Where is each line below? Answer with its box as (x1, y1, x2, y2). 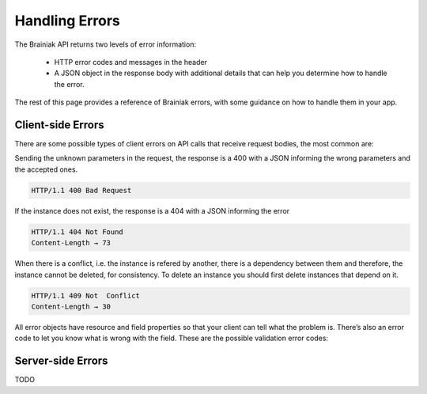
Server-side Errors (14, 354, 108, 368)
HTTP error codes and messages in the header (54, 57, 207, 66)
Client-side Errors (14, 118, 104, 131)
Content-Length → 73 (31, 238, 111, 248)
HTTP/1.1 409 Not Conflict (31, 291, 140, 300)
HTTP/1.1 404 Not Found (31, 227, 124, 237)
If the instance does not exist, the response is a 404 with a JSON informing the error (14, 206, 290, 215)
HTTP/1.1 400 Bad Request (31, 186, 132, 195)
